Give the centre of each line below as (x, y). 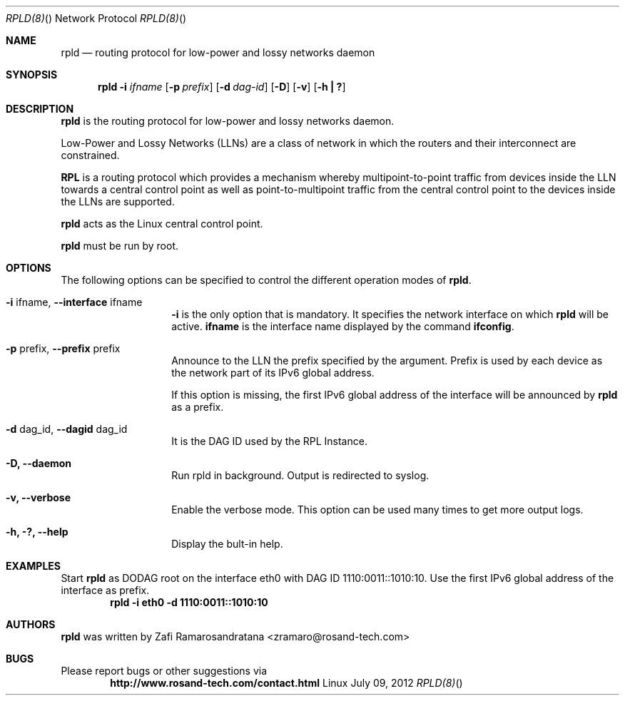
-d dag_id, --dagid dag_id (67, 429)
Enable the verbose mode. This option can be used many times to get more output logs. (377, 510)
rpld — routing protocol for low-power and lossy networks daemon (218, 52)
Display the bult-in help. (227, 544)
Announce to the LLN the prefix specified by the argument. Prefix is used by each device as (387, 360)
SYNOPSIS (32, 75)
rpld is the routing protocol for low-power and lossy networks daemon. (228, 121)
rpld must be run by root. (120, 246)
